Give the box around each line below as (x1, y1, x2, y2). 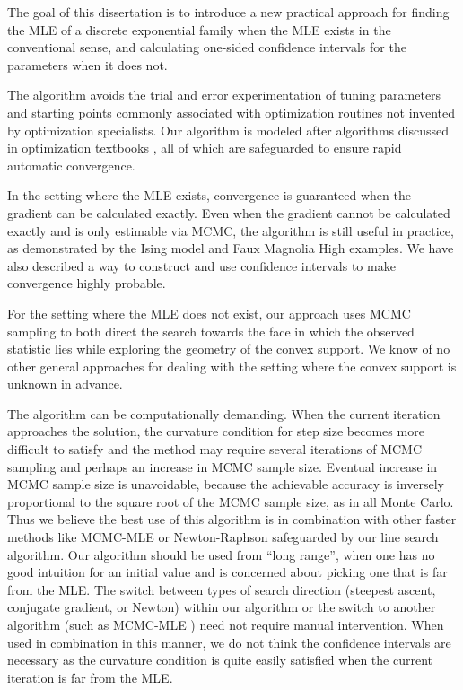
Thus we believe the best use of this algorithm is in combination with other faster (7, 510, 457, 528)
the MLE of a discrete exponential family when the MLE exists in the (7, 20, 391, 39)
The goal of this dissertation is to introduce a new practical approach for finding (7, 3, 450, 21)
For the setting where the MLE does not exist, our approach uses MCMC (7, 303, 411, 322)
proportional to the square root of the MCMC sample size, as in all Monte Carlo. (7, 492, 454, 511)
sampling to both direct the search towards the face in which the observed (7, 321, 415, 340)
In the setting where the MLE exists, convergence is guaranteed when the (7, 186, 411, 205)
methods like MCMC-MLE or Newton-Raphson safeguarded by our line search (7, 528, 439, 546)
